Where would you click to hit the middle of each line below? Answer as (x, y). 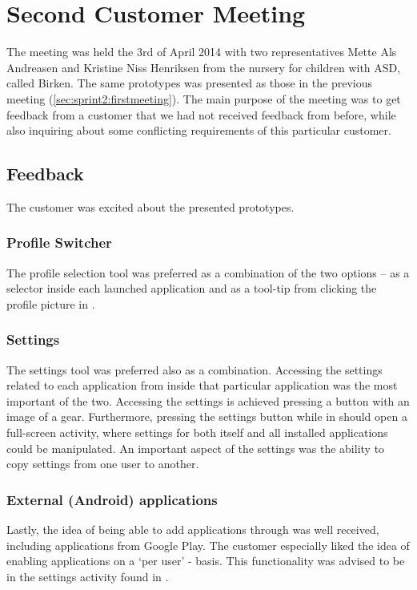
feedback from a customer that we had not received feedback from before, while (201, 114)
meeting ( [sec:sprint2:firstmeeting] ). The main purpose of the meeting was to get (204, 98)
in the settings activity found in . (88, 576)
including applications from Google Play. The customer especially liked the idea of (208, 545)
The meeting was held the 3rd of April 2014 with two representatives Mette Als (202, 52)
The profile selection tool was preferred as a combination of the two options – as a (208, 272)
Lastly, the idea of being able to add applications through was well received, (193, 529)
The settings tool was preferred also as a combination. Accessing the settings (194, 369)
